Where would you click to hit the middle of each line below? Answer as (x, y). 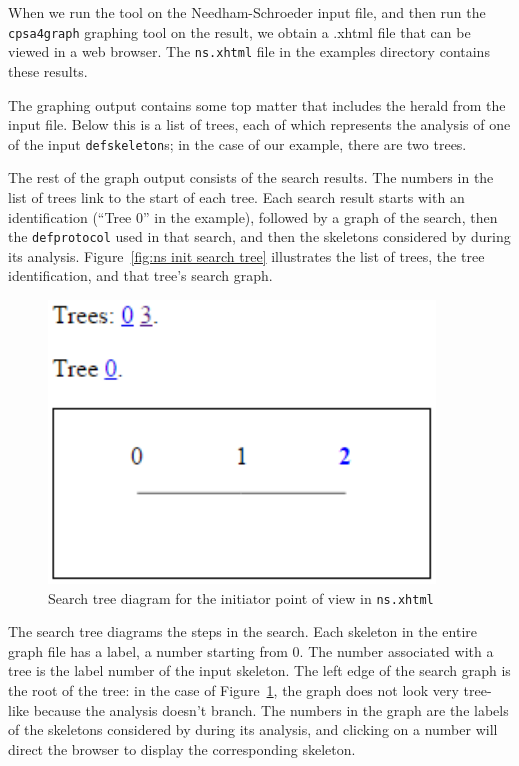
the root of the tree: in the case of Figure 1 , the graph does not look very (233, 690)
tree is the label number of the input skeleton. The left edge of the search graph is (259, 670)
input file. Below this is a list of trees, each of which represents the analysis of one (259, 124)
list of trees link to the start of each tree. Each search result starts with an (236, 196)
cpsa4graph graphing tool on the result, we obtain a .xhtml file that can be (239, 31)
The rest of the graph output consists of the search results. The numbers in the (251, 177)
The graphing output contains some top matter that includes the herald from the (257, 104)
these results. (48, 70)
